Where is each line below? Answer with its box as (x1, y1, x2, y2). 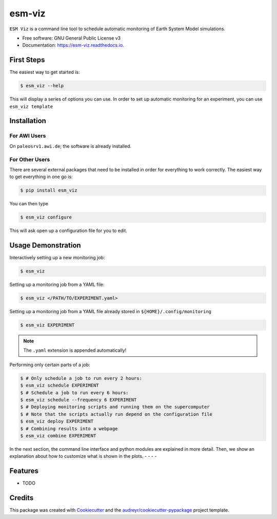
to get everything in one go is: (9, 174, 73, 180)
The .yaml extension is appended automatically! (23, 347, 127, 354)
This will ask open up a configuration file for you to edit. (9, 227, 128, 234)
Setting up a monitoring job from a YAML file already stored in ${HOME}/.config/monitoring (9, 309, 212, 315)
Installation (9, 117, 46, 125)
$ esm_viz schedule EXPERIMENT (20, 382, 100, 389)
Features (9, 467, 38, 475)
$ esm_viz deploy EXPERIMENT (20, 418, 94, 425)
